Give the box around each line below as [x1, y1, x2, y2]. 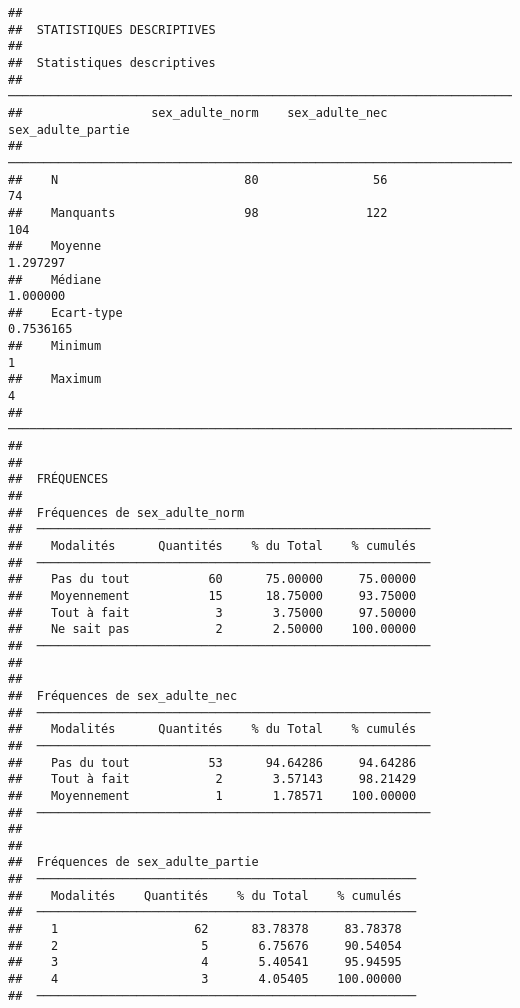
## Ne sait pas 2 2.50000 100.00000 [8, 622, 417, 637]
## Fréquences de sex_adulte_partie [8, 855, 259, 870]
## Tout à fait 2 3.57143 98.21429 [8, 772, 417, 787]
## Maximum [8, 372, 102, 387]
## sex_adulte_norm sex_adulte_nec [8, 105, 388, 120]
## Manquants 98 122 [8, 205, 388, 220]
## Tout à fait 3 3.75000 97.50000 [8, 605, 417, 620]
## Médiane [8, 272, 102, 287]
